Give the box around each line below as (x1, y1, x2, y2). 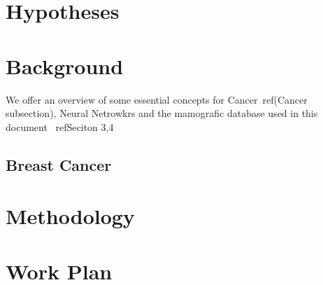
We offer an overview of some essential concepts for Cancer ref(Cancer (6, 92, 308, 106)
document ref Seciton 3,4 (6, 119, 114, 134)
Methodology (6, 202, 135, 230)
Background (6, 51, 124, 80)
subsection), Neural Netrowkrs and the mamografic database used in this (6, 106, 318, 120)
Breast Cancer (6, 153, 112, 175)
